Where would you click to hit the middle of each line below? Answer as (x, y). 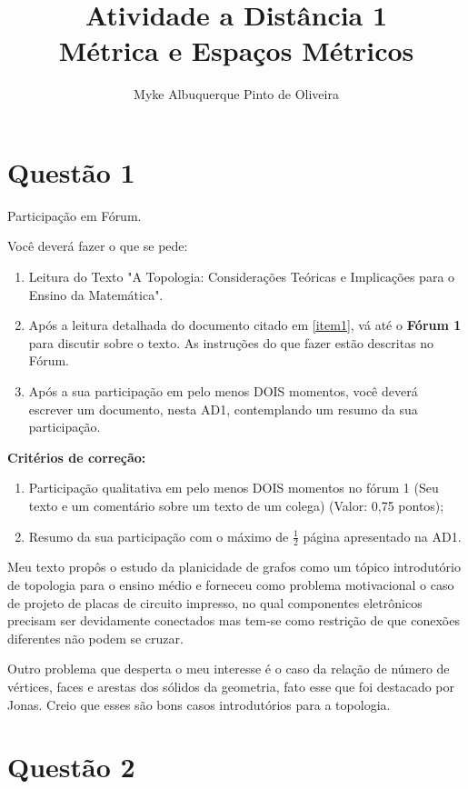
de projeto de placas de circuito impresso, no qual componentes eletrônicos (215, 602)
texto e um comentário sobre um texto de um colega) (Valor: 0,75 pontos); (236, 505)
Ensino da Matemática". (96, 294)
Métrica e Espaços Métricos (236, 50)
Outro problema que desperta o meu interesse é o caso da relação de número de (229, 669)
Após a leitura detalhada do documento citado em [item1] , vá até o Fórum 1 (245, 325)
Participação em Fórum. (75, 215)
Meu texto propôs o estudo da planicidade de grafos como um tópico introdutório (234, 567)
